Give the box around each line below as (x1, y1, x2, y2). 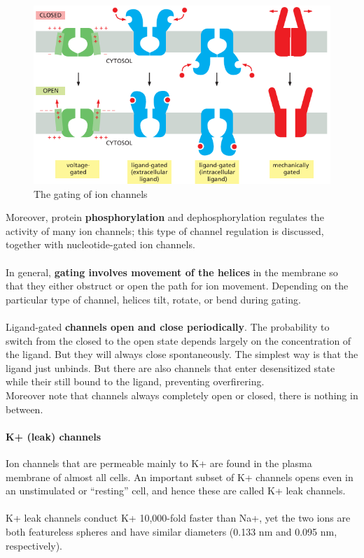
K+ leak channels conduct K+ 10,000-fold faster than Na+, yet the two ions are (6, 510, 351, 525)
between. (6, 401, 43, 416)
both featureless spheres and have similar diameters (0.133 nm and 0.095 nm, (6, 524, 337, 538)
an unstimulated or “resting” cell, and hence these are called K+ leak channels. (6, 483, 346, 498)
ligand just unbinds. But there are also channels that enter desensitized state (6, 360, 335, 375)
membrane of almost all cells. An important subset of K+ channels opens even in (6, 469, 353, 484)
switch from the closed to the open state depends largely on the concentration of (6, 333, 351, 348)
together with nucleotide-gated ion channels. (6, 237, 195, 252)
